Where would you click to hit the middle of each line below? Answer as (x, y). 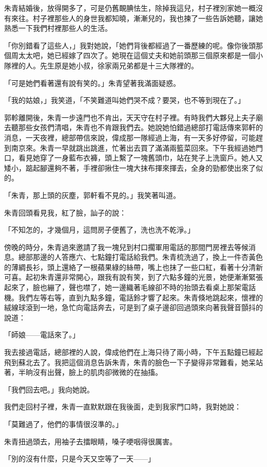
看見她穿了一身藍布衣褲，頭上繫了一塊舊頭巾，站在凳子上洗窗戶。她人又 (140, 158)
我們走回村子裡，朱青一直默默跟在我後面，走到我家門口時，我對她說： (123, 407)
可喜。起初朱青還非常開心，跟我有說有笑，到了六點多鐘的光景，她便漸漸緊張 (133, 277)
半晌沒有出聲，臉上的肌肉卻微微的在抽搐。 (90, 372)
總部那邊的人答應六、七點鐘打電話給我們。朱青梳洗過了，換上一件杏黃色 (140, 257)
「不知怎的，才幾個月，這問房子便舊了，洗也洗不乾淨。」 (99, 230)
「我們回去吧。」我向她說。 (49, 389)
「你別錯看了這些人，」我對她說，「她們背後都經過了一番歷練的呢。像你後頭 (130, 45)
